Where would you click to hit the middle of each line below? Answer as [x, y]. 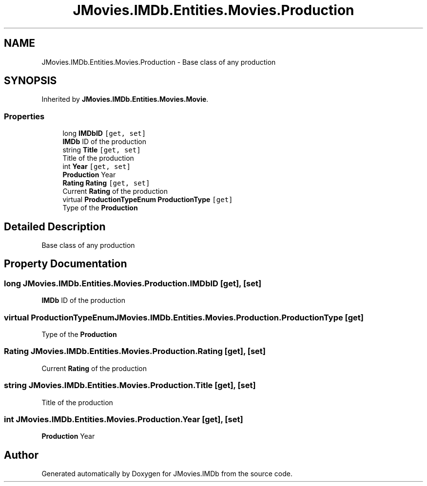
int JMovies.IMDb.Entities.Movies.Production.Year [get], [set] [124, 419]
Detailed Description [55, 226]
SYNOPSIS [30, 81]
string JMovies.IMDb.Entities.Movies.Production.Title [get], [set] [130, 385]
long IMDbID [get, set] [104, 133]
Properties [24, 116]
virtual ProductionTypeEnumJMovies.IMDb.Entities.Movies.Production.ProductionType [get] [184, 317]
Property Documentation [66, 264]
